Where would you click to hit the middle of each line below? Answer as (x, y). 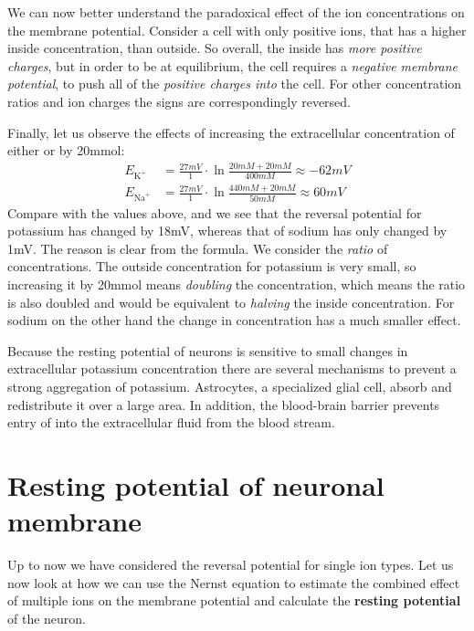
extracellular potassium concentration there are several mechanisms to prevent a (232, 368)
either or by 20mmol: (66, 150)
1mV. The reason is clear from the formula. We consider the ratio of (198, 248)
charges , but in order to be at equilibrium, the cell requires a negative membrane (233, 65)
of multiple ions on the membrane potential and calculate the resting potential (234, 600)
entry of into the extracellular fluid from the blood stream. (171, 422)
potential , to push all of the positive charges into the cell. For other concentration (235, 84)
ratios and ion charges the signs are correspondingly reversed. (179, 101)
